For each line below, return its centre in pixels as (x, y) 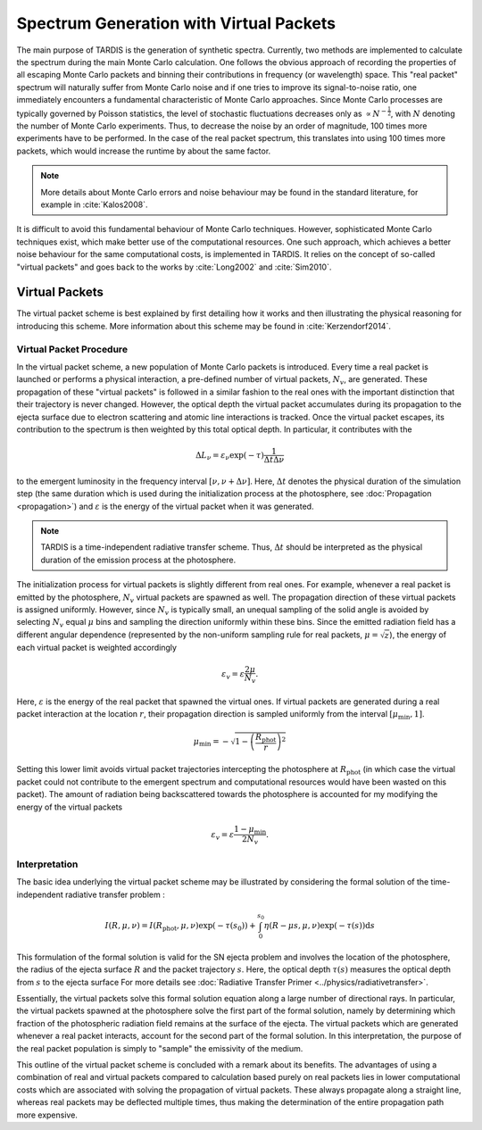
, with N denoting (423, 113)
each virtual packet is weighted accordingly (97, 647)
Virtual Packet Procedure (72, 349)
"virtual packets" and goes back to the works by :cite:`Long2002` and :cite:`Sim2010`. (174, 267)
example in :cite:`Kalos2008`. (94, 204)
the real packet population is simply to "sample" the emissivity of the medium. (160, 1048)
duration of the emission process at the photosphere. (138, 560)
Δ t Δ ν (274, 460)
